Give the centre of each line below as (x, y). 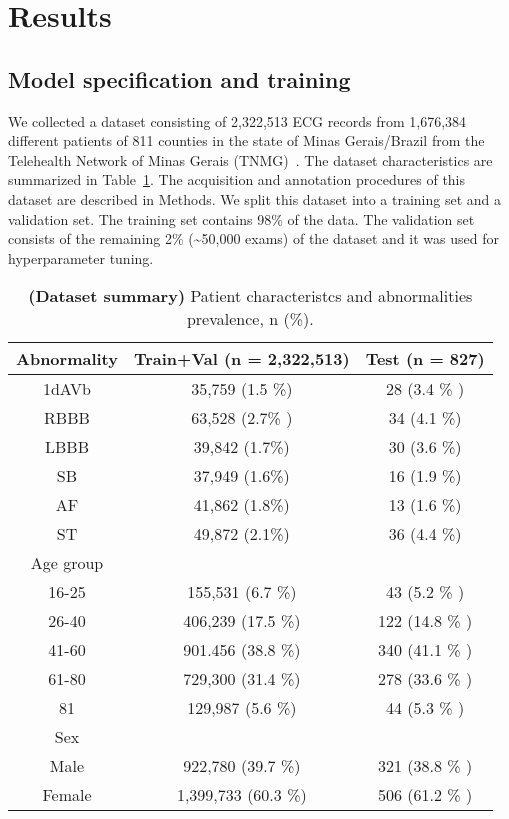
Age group (67, 563)
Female (67, 795)
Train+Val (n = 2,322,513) (241, 359)
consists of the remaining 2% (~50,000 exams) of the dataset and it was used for (253, 238)
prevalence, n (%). (250, 319)
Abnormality (67, 359)
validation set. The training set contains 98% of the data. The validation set (241, 218)
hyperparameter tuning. (81, 257)
